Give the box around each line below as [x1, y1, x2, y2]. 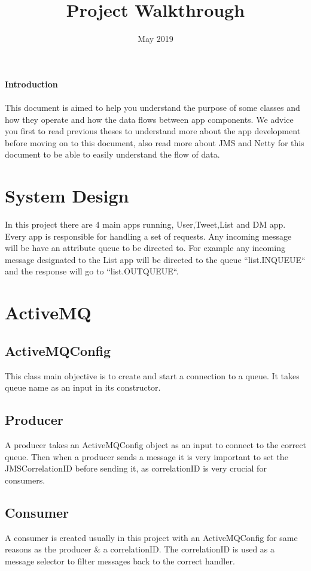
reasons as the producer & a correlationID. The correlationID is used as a [5, 543, 275, 555]
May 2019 [138, 32, 173, 45]
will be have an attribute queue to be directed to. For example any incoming [5, 241, 285, 254]
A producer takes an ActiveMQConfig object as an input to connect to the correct [5, 438, 306, 451]
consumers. [5, 473, 45, 486]
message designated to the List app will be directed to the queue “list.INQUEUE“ [5, 253, 306, 265]
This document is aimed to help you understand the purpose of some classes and [5, 101, 300, 113]
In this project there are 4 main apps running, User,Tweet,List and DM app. [5, 218, 286, 230]
